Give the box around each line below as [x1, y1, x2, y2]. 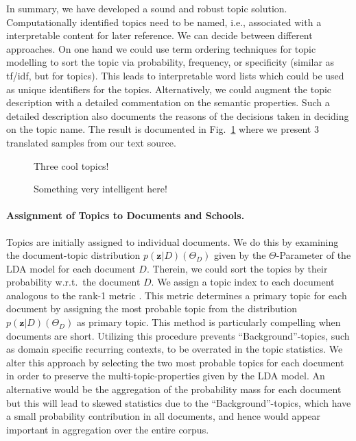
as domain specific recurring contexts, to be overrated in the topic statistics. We [6, 342, 343, 356]
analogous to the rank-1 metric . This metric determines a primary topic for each [6, 288, 347, 302]
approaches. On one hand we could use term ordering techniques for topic [6, 41, 316, 55]
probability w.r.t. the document [6, 275, 141, 289]
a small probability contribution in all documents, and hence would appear [6, 409, 321, 423]
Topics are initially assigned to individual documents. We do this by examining [6, 234, 339, 249]
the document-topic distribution [6, 248, 141, 262]
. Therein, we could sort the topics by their [146, 261, 328, 275]
